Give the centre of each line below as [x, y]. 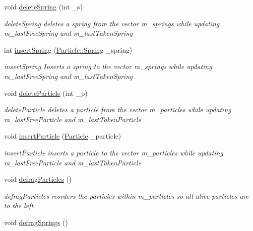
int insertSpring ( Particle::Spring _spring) [68, 49]
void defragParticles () [38, 179]
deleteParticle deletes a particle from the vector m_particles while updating [118, 110]
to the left [19, 205]
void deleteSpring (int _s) [43, 6]
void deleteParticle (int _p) [46, 93]
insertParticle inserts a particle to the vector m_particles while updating [114, 152]
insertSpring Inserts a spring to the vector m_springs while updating [108, 66]
